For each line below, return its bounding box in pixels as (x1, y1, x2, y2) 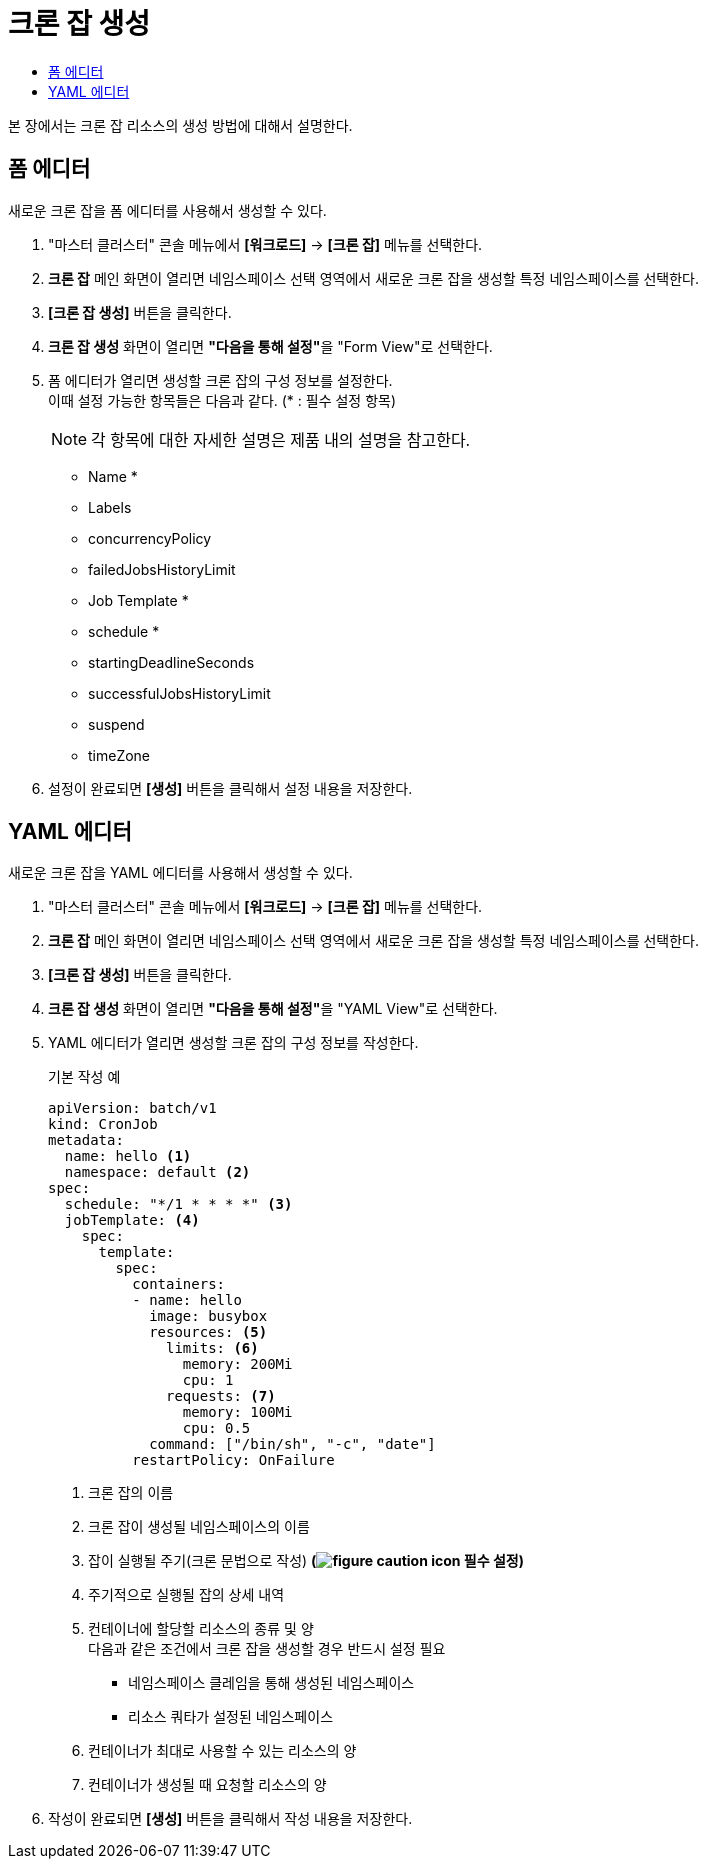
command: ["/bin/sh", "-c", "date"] (149, 1436, 436, 1453)
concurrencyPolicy (88, 529, 212, 547)
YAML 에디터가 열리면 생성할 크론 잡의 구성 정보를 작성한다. (48, 1034, 419, 1052)
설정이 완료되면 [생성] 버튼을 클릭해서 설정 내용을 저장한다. (48, 779, 413, 797)
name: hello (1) (64, 1148, 192, 1165)
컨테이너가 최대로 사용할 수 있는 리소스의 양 (88, 1742, 357, 1760)
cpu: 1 (182, 1372, 234, 1389)
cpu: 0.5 (182, 1420, 251, 1437)
